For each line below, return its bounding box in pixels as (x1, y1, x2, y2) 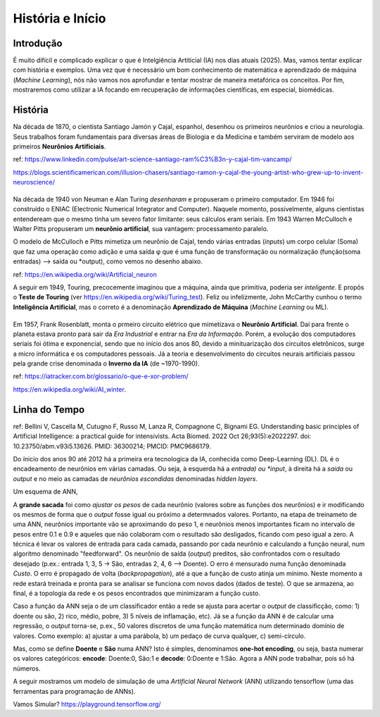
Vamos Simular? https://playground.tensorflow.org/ (13, 699, 161, 708)
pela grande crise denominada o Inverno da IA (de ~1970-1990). (13, 359, 200, 368)
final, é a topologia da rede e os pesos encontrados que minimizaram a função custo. (13, 589, 260, 598)
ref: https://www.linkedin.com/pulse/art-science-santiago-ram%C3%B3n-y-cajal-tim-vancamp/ (13, 155, 292, 163)
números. (13, 664, 41, 673)
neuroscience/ (13, 178, 56, 187)
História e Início (13, 11, 106, 26)
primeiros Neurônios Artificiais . (13, 142, 106, 151)
